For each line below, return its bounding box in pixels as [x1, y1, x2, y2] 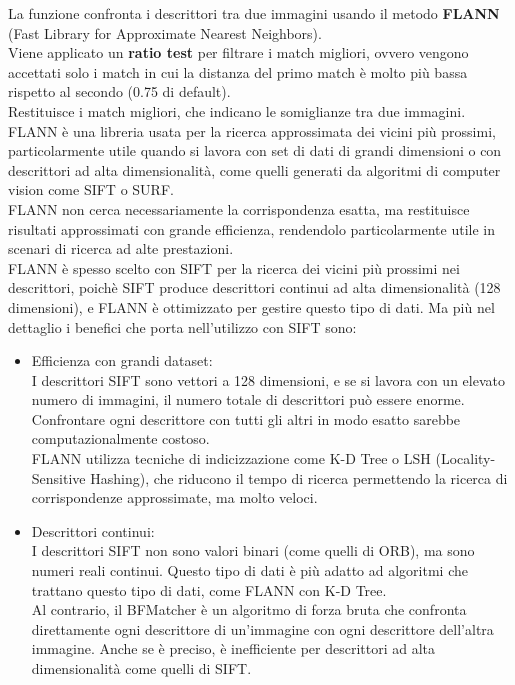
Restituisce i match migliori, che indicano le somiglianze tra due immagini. [8, 100, 466, 121]
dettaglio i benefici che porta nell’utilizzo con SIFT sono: [8, 316, 357, 337]
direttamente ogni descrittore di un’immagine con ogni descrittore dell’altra [31, 618, 494, 639]
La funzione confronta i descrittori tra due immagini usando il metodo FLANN [8, 3, 500, 23]
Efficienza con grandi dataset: [31, 350, 213, 371]
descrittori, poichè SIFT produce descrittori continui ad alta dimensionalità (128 [8, 277, 501, 298]
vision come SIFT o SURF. [8, 179, 174, 200]
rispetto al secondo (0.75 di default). [8, 81, 231, 102]
